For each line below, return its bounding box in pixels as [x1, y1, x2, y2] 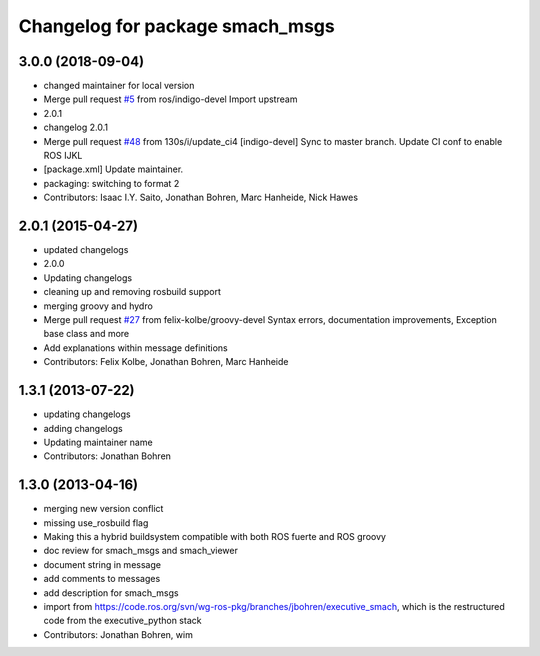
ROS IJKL [43, 150, 83, 162]
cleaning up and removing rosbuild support [43, 286, 222, 298]
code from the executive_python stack [43, 615, 202, 627]
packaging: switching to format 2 [43, 177, 180, 189]
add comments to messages [43, 573, 161, 585]
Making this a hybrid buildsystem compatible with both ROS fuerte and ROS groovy [43, 530, 387, 542]
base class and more [43, 328, 130, 340]
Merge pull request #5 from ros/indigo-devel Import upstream [43, 93, 298, 105]
